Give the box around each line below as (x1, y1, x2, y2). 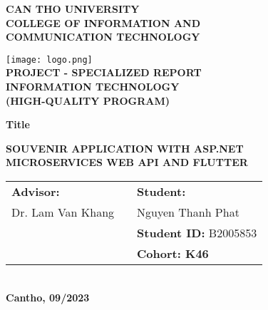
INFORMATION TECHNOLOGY (6, 79, 180, 94)
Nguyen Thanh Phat (137, 204, 239, 220)
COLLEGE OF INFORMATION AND (6, 15, 201, 30)
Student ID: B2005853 (137, 224, 257, 241)
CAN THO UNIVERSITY (6, 1, 140, 16)
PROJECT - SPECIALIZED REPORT (6, 65, 202, 80)
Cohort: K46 (137, 245, 209, 262)
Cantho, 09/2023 (6, 289, 90, 304)
